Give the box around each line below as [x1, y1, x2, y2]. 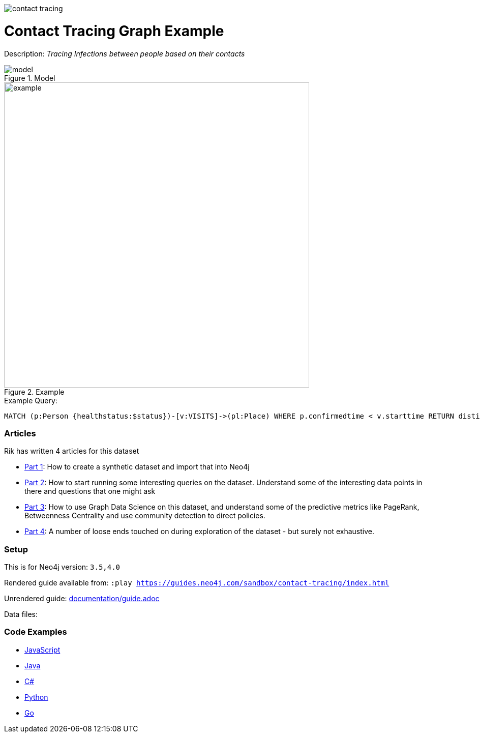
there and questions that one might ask [24, 487, 156, 496]
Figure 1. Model [4, 73, 55, 82]
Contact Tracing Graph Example [4, 22, 224, 40]
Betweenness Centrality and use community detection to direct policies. [24, 511, 265, 520]
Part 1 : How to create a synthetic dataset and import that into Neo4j [24, 462, 250, 471]
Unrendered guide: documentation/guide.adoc [4, 594, 160, 603]
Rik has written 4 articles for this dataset [4, 447, 139, 456]
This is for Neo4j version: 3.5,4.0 [4, 563, 121, 571]
